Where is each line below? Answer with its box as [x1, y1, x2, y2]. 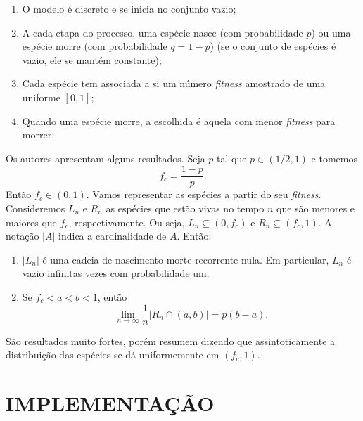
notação [6, 228, 39, 243]
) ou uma [311, 25, 351, 39]
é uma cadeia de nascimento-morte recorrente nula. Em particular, [42, 252, 329, 266]
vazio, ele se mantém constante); [22, 52, 162, 67]
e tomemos [311, 150, 357, 165]
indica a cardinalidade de [58, 228, 167, 243]
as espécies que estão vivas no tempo [106, 201, 265, 215]
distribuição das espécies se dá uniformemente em [6, 347, 219, 362]
